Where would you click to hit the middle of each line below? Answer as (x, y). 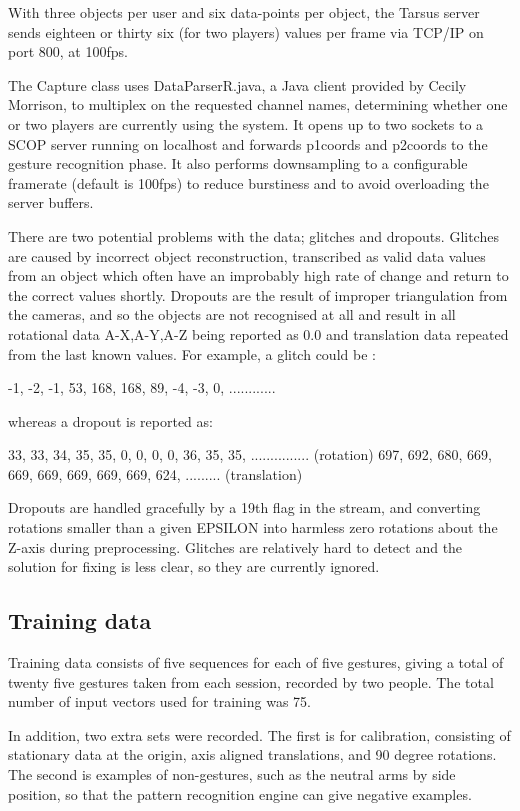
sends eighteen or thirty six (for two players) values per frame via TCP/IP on (246, 31)
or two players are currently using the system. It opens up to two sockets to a (246, 123)
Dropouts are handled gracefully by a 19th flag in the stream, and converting (244, 507)
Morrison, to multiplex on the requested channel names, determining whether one (258, 104)
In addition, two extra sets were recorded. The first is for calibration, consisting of (259, 734)
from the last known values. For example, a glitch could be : (192, 353)
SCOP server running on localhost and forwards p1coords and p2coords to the (248, 143)
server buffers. (51, 202)
